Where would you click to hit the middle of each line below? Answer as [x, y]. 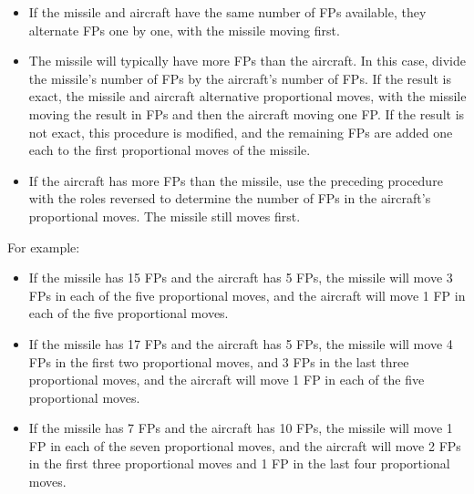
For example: [44, 247]
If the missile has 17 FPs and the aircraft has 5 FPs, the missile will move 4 [241, 343]
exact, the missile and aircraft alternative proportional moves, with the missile [247, 96]
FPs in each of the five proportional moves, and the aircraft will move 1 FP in [247, 295]
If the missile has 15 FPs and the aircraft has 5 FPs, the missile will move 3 [241, 278]
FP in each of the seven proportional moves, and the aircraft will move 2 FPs [245, 445]
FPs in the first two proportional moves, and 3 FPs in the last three [219, 361]
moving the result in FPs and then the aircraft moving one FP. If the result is [247, 113]
